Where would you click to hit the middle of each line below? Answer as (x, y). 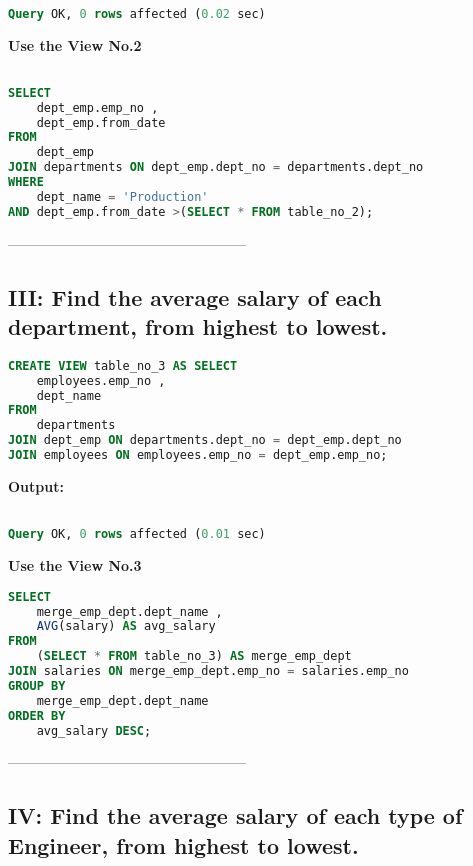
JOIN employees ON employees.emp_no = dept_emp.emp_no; (198, 455)
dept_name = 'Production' (122, 196)
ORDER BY (37, 715)
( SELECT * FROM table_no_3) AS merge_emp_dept (194, 656)
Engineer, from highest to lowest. (183, 844)
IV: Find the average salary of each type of (235, 815)
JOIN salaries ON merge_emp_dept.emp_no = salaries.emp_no (208, 671)
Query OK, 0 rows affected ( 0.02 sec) (137, 13)
